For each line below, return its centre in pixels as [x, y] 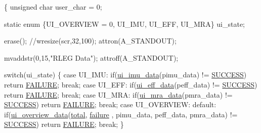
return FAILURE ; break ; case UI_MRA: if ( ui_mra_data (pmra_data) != [118, 94]
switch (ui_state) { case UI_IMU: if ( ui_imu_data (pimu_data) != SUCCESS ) [125, 75]
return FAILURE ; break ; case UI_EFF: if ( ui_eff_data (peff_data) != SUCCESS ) [131, 84]
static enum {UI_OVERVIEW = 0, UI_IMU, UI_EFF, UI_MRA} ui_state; [124, 24]
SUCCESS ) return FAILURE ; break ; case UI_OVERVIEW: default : [110, 104]
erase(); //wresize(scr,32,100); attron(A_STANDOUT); [90, 41]
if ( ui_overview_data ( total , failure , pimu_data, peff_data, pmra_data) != [121, 114]
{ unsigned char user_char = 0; [53, 7]
